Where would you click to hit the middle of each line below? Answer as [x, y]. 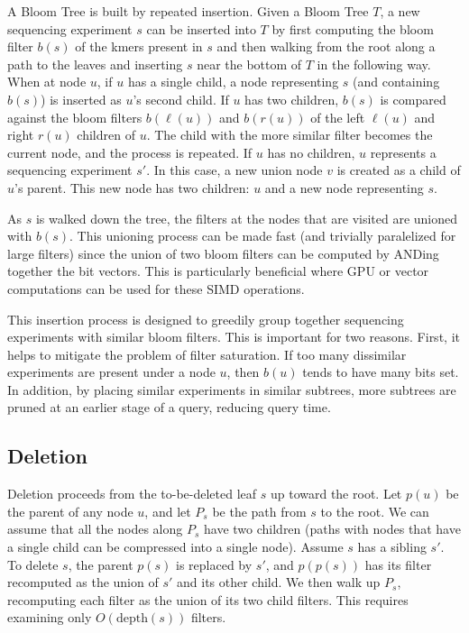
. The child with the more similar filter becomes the [290, 135]
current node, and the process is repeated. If [130, 152]
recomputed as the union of [83, 582]
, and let [168, 511]
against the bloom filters [75, 117]
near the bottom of [249, 64]
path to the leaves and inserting [95, 64]
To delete [33, 564]
